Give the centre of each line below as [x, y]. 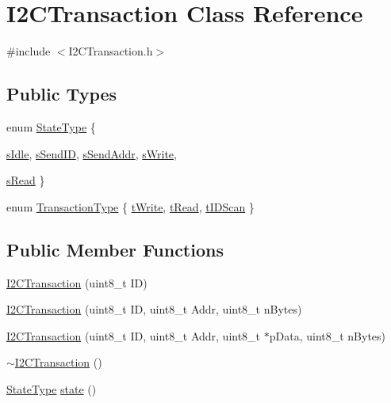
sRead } [26, 180]
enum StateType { [51, 126]
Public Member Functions [115, 249]
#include [29, 51]
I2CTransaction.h [111, 51]
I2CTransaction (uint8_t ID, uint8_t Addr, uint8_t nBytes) [154, 309]
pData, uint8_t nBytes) [328, 335]
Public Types [62, 94]
